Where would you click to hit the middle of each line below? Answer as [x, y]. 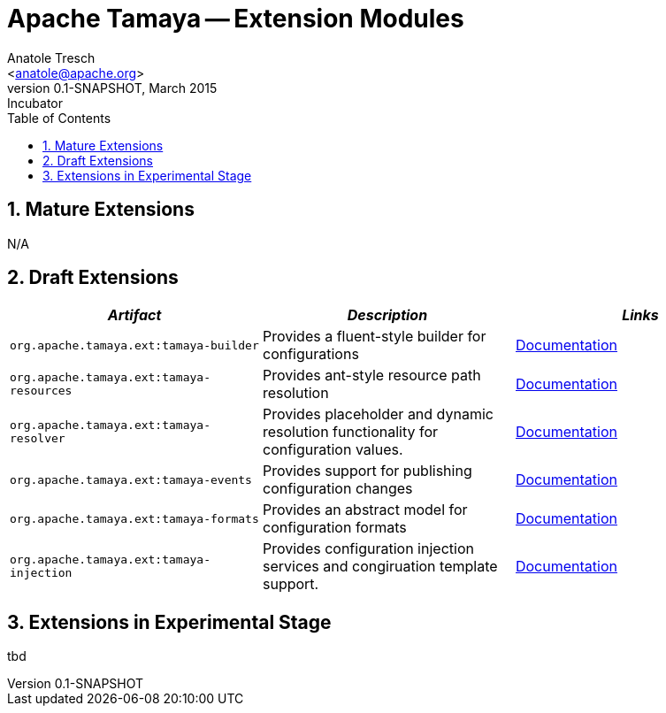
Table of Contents [59, 118]
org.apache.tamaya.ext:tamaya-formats [134, 518]
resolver [38, 439]
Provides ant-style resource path [371, 376]
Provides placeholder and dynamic [378, 414]
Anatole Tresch [51, 57]
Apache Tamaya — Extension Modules [236, 19]
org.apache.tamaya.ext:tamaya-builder [134, 345]
